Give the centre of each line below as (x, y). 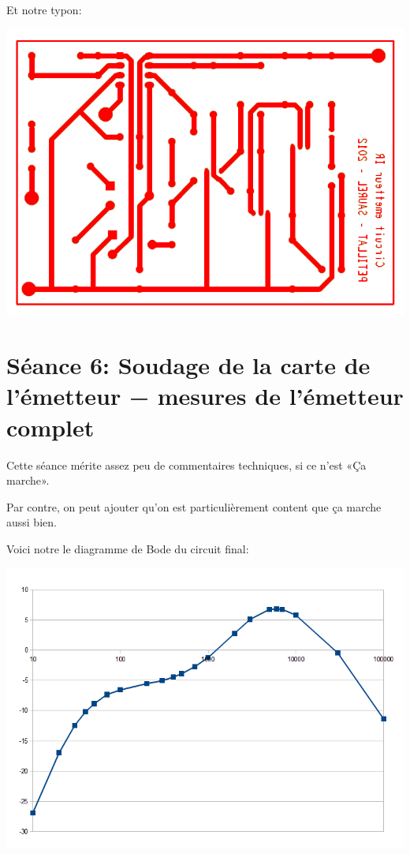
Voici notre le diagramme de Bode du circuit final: (128, 548)
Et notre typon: (44, 9)
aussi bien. (32, 522)
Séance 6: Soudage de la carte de (188, 365)
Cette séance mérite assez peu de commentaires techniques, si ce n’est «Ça (186, 464)
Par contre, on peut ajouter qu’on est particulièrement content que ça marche (194, 506)
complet (50, 427)
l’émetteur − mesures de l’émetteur (205, 396)
